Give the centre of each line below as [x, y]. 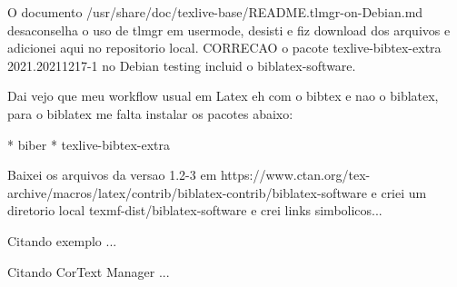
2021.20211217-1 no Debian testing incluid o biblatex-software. [182, 65]
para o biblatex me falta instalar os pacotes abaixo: [150, 113]
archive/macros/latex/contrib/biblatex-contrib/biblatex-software [187, 192]
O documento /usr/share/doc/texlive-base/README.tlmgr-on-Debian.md [215, 12]
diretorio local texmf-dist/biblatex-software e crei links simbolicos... [195, 210]
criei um [404, 192]
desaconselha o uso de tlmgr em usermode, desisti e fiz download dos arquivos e [229, 30]
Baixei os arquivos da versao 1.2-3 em [112, 175]
